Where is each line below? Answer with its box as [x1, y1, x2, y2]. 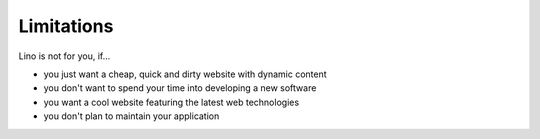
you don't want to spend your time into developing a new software [43, 82, 317, 94]
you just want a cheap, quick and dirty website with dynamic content [43, 68, 327, 80]
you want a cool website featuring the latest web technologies [43, 96, 300, 108]
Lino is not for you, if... [18, 50, 111, 62]
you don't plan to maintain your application [43, 110, 220, 122]
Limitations [18, 15, 114, 37]
